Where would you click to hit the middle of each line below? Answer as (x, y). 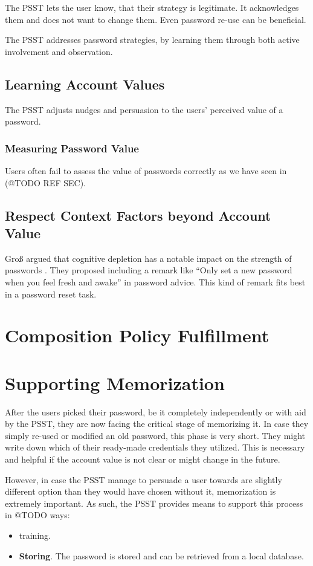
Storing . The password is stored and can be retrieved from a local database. (161, 555)
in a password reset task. (51, 294)
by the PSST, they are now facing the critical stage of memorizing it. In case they (157, 424)
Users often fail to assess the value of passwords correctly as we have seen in (146, 170)
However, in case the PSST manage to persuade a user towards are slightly (144, 479)
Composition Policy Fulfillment (137, 335)
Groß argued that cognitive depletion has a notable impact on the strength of (148, 258)
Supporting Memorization (115, 382)
